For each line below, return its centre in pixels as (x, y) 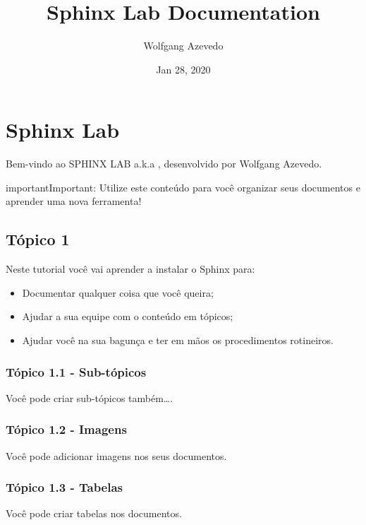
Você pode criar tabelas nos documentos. (94, 513)
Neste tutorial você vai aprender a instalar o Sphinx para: (130, 269)
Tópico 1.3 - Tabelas (65, 487)
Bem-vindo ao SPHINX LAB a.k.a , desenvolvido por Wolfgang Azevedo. (164, 164)
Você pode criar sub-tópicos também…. (90, 397)
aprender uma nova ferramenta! (74, 201)
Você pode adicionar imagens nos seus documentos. (116, 455)
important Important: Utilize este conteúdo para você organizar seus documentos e (183, 187)
